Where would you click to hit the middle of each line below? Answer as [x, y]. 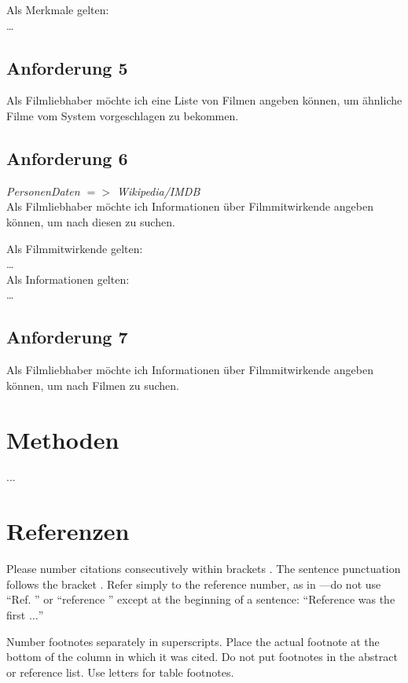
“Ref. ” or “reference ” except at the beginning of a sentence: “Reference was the [201, 599]
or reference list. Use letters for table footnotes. [120, 672]
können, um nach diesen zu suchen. [91, 221]
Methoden [63, 439]
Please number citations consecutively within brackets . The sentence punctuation [204, 569]
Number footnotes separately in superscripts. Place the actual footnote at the [193, 641]
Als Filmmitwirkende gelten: [75, 248]
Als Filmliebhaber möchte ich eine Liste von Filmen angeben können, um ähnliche [204, 100]
